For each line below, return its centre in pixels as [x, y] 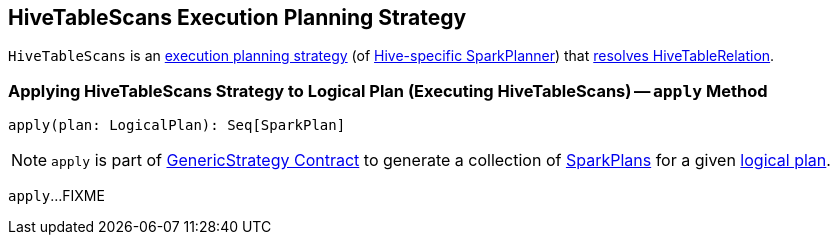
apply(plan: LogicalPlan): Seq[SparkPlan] [177, 125]
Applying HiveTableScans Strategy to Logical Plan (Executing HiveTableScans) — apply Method [388, 90]
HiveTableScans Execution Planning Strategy [237, 17]
